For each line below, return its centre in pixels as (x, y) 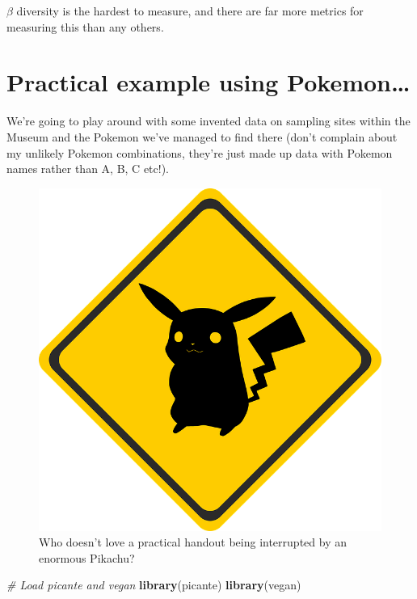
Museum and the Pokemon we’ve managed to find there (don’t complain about (202, 136)
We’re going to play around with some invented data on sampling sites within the (208, 121)
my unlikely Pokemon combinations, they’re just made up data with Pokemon (200, 152)
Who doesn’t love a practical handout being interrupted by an (193, 542)
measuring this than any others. (85, 26)
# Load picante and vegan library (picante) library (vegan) (154, 585)
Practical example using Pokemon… (208, 82)
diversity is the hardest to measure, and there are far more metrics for (190, 11)
